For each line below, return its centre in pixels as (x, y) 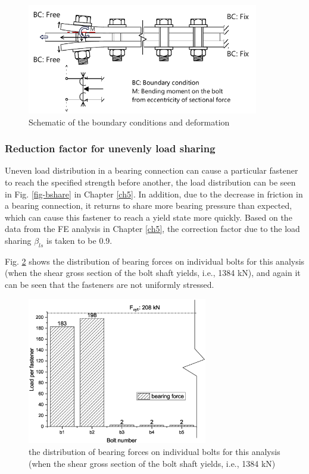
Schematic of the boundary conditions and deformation (129, 122)
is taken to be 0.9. (79, 240)
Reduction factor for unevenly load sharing (110, 148)
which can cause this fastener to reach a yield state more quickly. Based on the (149, 217)
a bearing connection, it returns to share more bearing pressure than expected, (149, 205)
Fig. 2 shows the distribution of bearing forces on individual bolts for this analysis (155, 261)
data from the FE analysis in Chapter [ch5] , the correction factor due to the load (152, 229)
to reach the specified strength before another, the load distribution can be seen (150, 182)
